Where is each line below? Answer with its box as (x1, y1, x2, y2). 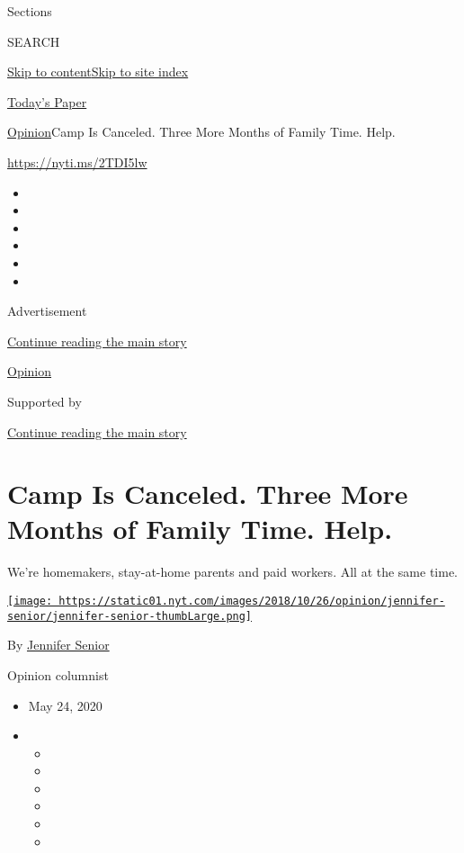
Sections (7, 2, 52, 20)
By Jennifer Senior (7, 635, 110, 654)
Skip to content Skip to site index (7, 62, 189, 81)
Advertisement (7, 301, 87, 320)
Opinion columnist (7, 665, 109, 684)
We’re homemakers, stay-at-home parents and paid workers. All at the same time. (7, 562, 459, 581)
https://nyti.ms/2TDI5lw (7, 152, 147, 171)
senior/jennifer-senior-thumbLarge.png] (7, 609, 253, 623)
